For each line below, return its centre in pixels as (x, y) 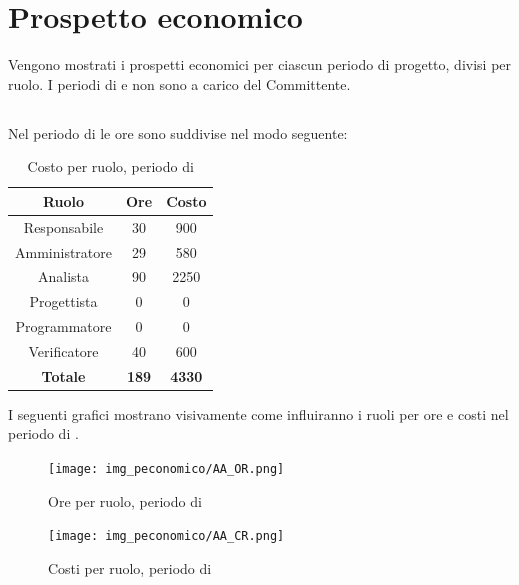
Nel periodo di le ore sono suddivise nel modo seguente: (178, 132)
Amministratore (63, 251)
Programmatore (63, 326)
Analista (63, 276)
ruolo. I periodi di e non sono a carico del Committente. (179, 83)
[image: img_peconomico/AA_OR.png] (166, 469)
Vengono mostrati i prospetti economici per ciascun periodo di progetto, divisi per (260, 64)
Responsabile (63, 226)
